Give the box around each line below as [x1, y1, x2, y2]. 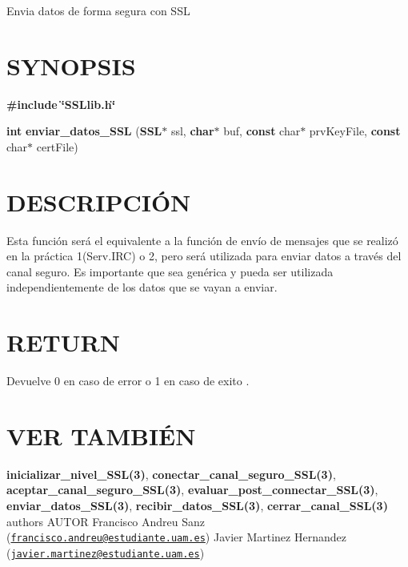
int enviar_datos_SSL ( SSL [6, 123, 162, 139]
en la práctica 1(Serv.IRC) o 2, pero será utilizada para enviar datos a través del [6, 247, 402, 264]
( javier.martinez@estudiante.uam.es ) [6, 544, 205, 561]
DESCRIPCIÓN [6, 185, 191, 218]
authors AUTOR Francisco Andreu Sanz [6, 513, 206, 529]
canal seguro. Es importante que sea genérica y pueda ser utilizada [6, 263, 334, 279]
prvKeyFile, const [309, 123, 401, 139]
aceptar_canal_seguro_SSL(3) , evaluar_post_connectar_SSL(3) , [6, 481, 378, 498]
